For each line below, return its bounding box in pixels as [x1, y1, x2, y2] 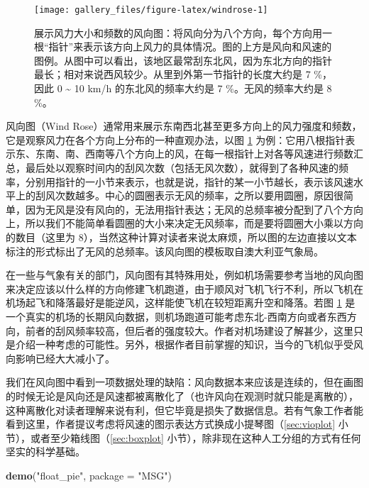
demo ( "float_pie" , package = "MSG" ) [6, 467, 172, 482]
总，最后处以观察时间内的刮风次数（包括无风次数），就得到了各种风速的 [6, 160, 338, 174]
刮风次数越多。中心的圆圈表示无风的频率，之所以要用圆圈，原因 [35, 188, 334, 203]
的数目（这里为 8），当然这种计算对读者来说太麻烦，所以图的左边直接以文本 [6, 229, 357, 244]
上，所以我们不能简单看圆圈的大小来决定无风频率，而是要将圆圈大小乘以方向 [6, 216, 363, 231]
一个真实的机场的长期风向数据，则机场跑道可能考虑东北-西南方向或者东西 [6, 309, 347, 323]
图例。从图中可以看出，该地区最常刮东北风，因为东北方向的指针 [34, 52, 332, 67]
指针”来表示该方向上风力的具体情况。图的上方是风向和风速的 [48, 39, 332, 54]
